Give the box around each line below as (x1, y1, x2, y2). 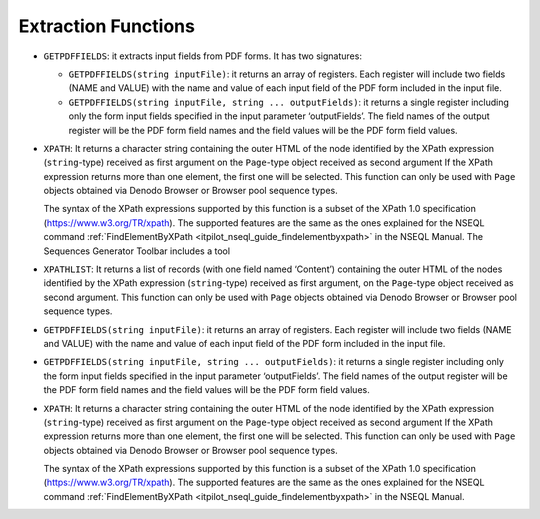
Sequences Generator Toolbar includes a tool (43, 245, 230, 257)
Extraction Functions (18, 15, 195, 37)
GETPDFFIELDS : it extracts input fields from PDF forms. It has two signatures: (43, 50, 362, 62)
